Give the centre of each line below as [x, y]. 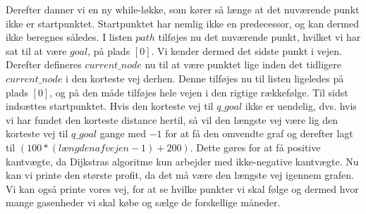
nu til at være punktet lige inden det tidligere [243, 64]
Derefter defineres [44, 64]
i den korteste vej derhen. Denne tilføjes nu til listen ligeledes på [205, 78]
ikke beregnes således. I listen [69, 37]
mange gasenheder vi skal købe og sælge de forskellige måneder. [143, 202]
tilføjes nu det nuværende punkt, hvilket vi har [260, 37]
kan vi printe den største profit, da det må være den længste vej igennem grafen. [180, 175]
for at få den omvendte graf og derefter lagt [259, 133]
